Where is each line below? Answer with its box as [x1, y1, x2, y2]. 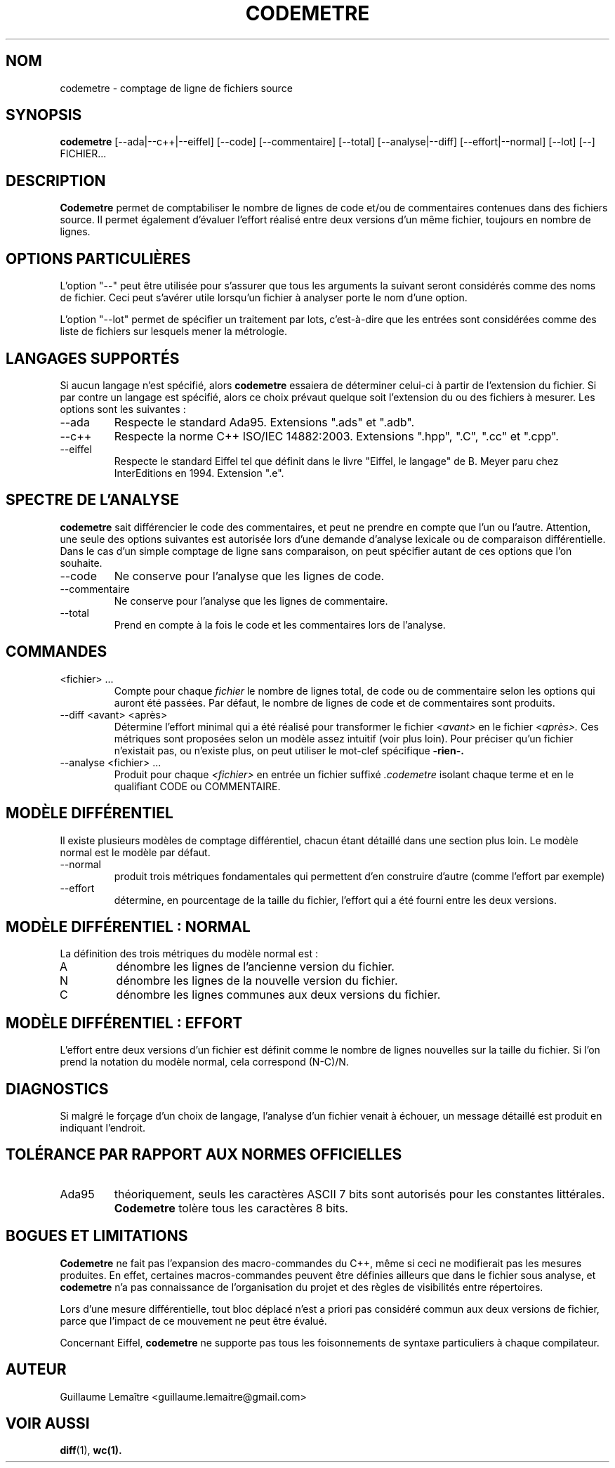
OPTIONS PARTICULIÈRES [6, 249, 191, 268]
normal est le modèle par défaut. [60, 846, 211, 858]
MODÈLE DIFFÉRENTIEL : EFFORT [6, 1014, 243, 1032]
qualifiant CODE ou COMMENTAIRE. [114, 780, 281, 792]
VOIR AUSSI [6, 1414, 90, 1432]
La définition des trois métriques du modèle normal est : [60, 948, 318, 960]
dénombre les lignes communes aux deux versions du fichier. [116, 988, 441, 1002]
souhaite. [60, 556, 102, 569]
